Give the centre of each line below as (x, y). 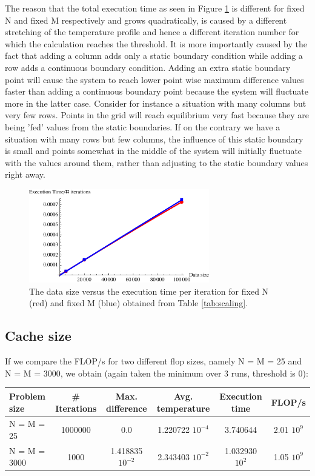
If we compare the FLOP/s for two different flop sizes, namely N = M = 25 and (154, 361)
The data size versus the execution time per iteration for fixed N (149, 291)
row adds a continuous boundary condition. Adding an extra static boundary (148, 67)
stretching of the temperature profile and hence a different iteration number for (152, 32)
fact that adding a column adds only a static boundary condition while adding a (154, 55)
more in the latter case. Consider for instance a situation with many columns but (156, 103)
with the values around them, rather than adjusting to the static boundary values (157, 162)
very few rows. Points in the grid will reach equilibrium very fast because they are (157, 115)
